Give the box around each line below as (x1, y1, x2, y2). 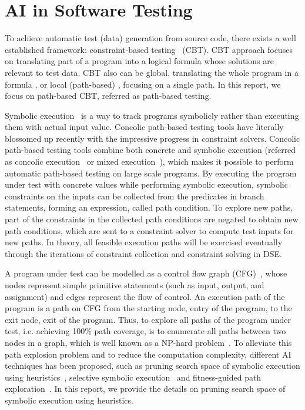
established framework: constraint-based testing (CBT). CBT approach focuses (5, 43, 293, 55)
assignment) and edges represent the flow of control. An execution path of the (5, 290, 285, 302)
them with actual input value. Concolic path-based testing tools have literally (5, 121, 284, 133)
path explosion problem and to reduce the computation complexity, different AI (5, 348, 291, 360)
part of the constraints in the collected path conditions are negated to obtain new (5, 213, 299, 225)
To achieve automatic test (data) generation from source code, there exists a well (5, 32, 296, 44)
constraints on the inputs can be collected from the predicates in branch (5, 189, 264, 202)
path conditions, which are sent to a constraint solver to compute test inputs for (5, 224, 294, 236)
